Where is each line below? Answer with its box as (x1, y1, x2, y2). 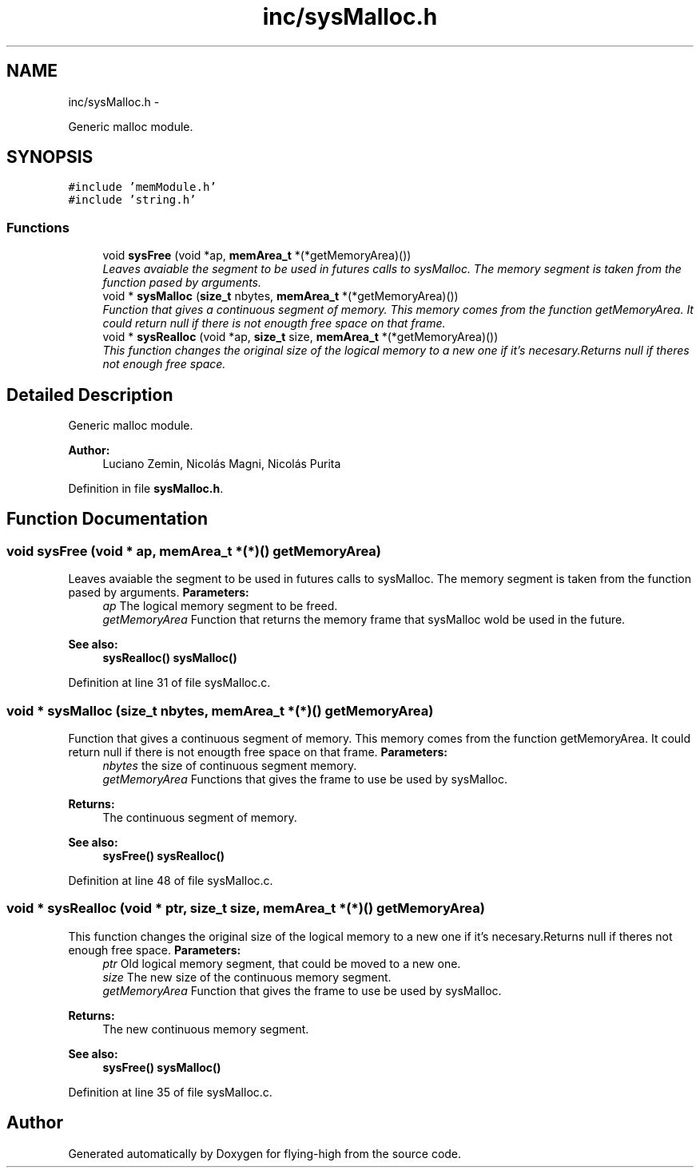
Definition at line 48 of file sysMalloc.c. (68, 874, 273, 887)
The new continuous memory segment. (102, 1021, 309, 1036)
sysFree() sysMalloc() (102, 1060, 221, 1074)
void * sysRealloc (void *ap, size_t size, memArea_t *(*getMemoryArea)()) (102, 330, 499, 344)
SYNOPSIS (6, 147, 93, 168)
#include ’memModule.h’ (68, 180, 217, 194)
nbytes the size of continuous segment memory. (102, 759, 357, 772)
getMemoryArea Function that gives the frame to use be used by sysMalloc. (102, 983, 502, 998)
